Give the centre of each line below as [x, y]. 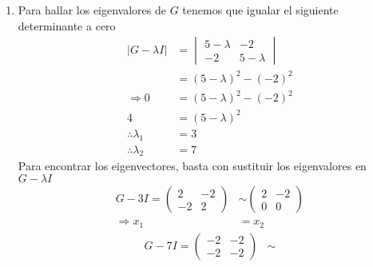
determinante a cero [67, 25]
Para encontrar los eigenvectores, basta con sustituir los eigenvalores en [192, 166]
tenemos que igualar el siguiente [260, 10]
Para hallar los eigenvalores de [92, 10]
